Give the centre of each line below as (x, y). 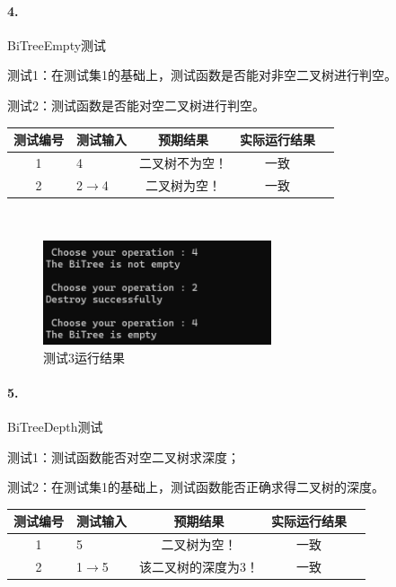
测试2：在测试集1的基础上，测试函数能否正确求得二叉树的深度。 (196, 487)
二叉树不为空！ (183, 162)
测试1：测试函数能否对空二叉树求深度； (123, 456)
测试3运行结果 (84, 357)
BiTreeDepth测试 (55, 426)
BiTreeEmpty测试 (57, 44)
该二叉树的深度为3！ (199, 566)
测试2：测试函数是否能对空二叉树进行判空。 (136, 105)
